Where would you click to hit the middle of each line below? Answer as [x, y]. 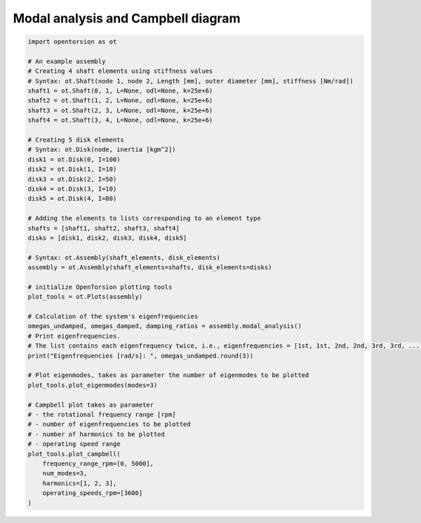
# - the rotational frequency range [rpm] [102, 414]
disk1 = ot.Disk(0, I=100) [74, 159]
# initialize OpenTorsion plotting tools [100, 287]
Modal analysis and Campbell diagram [127, 18]
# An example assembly [67, 61]
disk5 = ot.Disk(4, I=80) [72, 199]
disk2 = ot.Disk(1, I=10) [72, 169]
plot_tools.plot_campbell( [74, 454]
